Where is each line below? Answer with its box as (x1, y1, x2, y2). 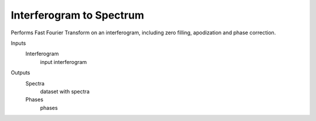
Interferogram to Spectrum (11, 9, 145, 22)
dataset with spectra (40, 88, 90, 95)
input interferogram (40, 58, 87, 65)
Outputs (11, 69, 30, 76)
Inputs (11, 40, 26, 47)
